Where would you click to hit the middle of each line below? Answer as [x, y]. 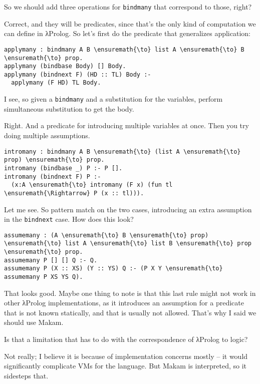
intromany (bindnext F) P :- [53, 176]
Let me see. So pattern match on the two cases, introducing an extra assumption [128, 209]
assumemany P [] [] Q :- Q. [51, 260]
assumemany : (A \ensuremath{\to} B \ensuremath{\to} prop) [106, 235]
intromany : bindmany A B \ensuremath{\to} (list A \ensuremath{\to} [122, 151]
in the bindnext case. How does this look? [69, 219]
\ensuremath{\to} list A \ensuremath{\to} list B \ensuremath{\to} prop [128, 244]
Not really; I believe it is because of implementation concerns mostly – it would [126, 356]
